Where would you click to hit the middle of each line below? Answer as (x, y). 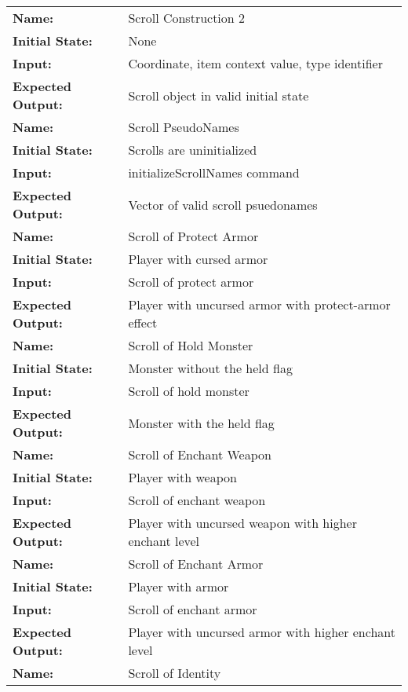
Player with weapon (182, 477)
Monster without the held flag (210, 368)
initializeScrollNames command (214, 172)
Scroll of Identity (175, 673)
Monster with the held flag (201, 423)
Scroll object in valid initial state (219, 95)
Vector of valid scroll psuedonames (223, 204)
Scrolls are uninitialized (193, 150)
